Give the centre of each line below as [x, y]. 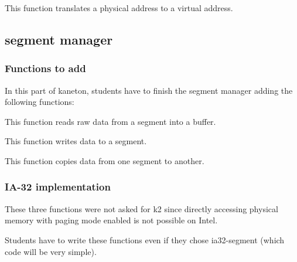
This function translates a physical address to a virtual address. [119, 8]
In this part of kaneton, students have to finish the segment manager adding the [149, 90]
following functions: [40, 102]
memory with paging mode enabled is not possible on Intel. [111, 220]
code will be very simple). [51, 251]
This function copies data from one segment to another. [105, 160]
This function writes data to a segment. [76, 141]
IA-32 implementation [58, 187]
